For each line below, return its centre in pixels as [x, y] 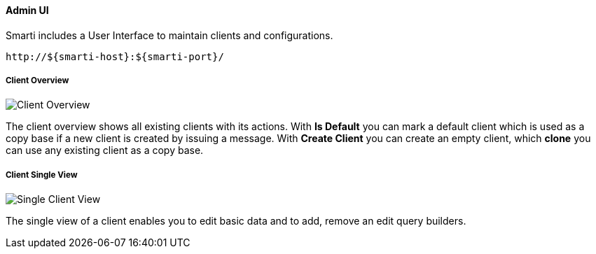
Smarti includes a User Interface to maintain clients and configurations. [169, 35]
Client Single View [42, 175]
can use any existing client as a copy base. [105, 150]
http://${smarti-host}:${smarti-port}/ [115, 56]
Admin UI [27, 10]
